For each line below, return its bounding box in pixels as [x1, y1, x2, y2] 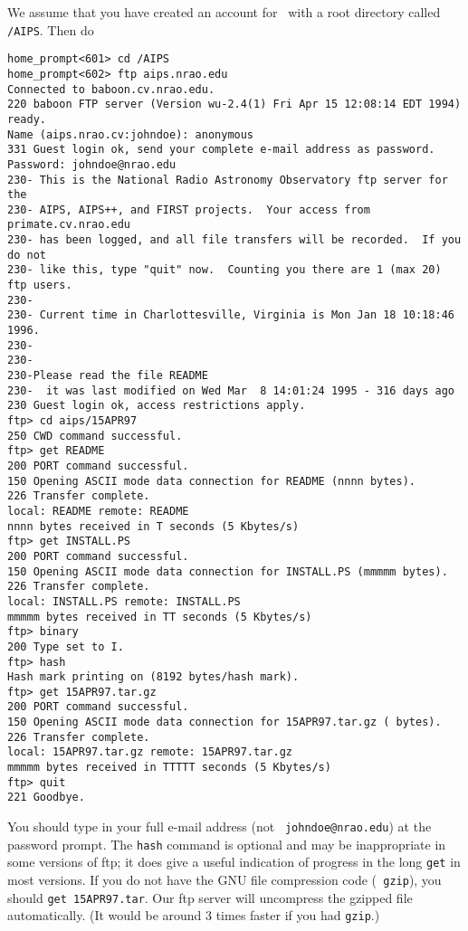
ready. [7, 112, 46, 126]
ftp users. [7, 279, 72, 292]
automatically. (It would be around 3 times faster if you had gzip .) [7, 906, 380, 925]
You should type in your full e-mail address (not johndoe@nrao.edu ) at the [7, 817, 432, 836]
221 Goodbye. [7, 791, 85, 804]
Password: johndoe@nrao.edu [7, 157, 177, 171]
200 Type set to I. [7, 640, 124, 653]
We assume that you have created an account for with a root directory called [7, 3, 441, 21]
